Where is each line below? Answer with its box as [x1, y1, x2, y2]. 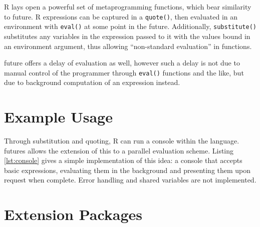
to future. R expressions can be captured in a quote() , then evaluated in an [4, 11, 238, 21]
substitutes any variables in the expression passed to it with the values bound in [4, 30, 250, 41]
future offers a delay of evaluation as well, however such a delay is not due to [4, 57, 240, 68]
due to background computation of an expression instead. [4, 77, 180, 87]
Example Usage [4, 106, 113, 127]
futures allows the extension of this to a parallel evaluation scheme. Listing [4, 145, 234, 155]
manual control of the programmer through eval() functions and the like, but [4, 67, 244, 77]
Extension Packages [4, 204, 143, 224]
